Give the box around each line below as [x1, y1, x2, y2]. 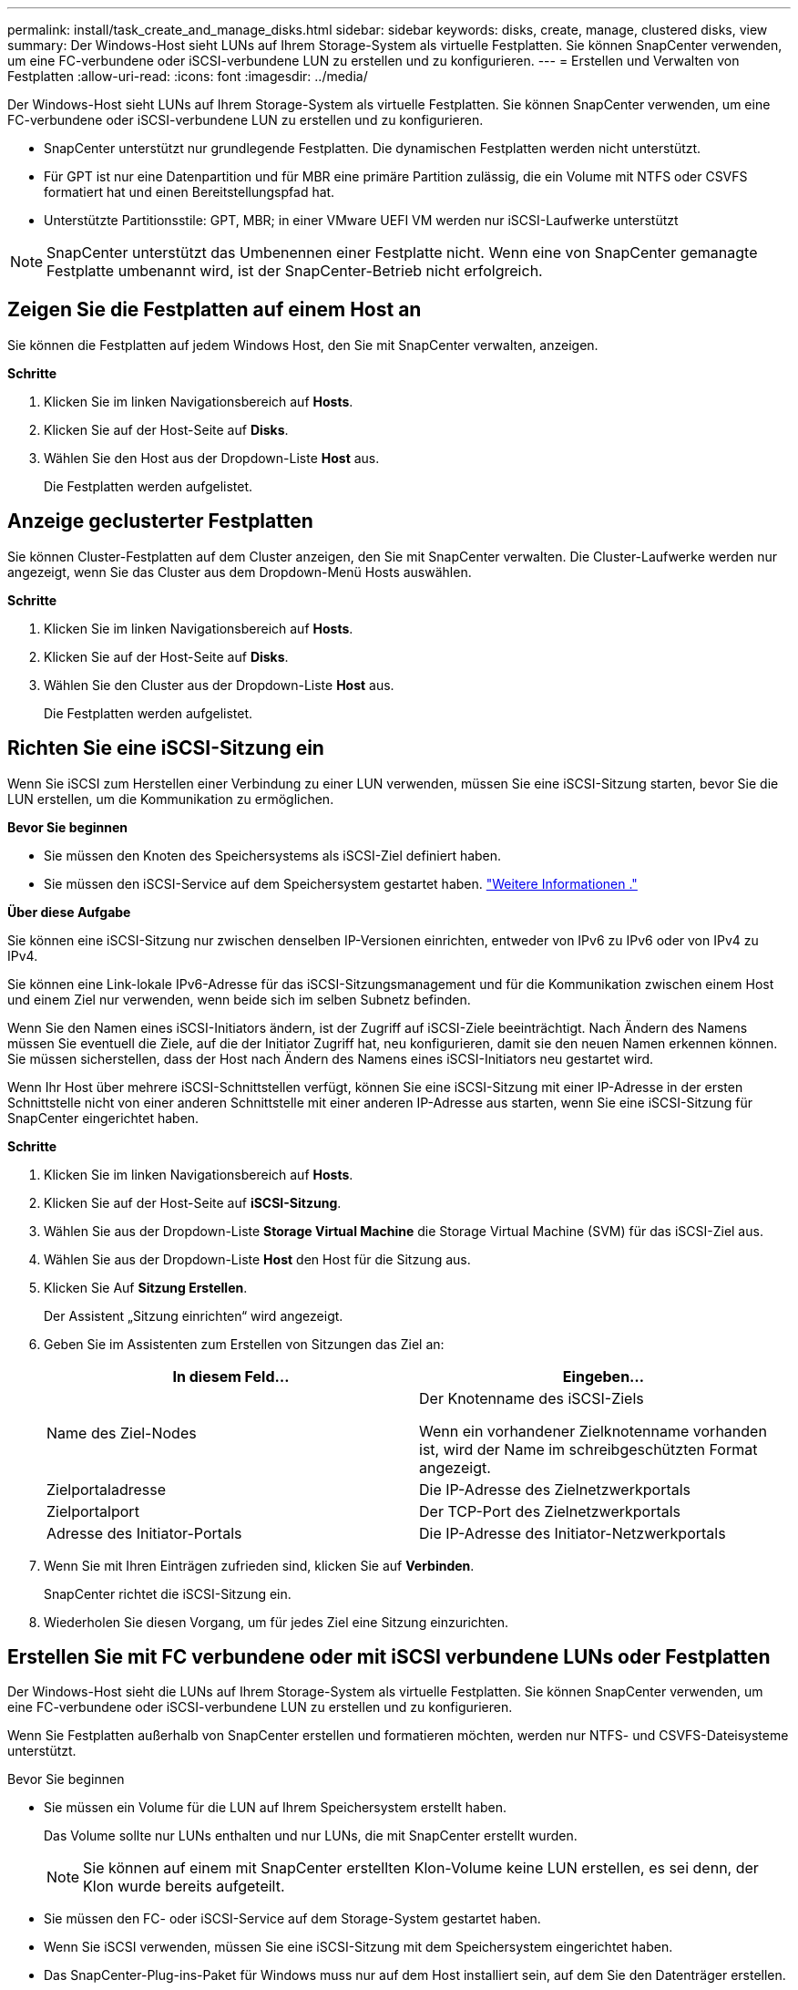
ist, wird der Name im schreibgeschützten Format [419, 1439, 758, 1459]
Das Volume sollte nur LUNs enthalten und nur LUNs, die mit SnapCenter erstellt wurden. [44, 1828, 578, 1844]
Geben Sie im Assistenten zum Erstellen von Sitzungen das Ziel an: [44, 1335, 445, 1352]
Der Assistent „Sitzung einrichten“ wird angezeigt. [44, 1307, 343, 1324]
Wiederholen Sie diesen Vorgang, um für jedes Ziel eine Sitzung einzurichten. [44, 1614, 508, 1630]
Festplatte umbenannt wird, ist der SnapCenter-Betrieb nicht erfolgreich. [46, 262, 543, 280]
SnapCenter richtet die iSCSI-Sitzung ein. [44, 1585, 292, 1602]
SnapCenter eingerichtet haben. [7, 1109, 199, 1126]
